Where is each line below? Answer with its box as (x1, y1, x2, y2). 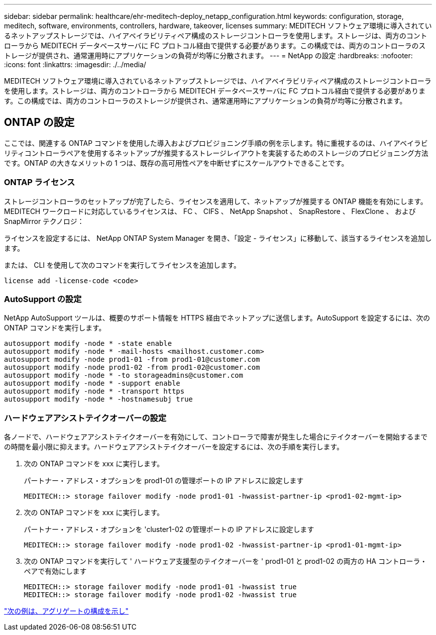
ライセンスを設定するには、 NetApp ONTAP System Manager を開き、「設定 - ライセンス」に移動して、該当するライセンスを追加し (4, 233, 432, 242)
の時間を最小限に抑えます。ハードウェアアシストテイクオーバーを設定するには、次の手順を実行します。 (4, 442, 344, 451)
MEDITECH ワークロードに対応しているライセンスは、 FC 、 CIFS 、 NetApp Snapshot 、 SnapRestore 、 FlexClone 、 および (4, 207, 416, 215)
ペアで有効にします (24, 567, 87, 576)
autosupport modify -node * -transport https (4, 387, 185, 396)
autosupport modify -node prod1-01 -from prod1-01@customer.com (4, 355, 260, 364)
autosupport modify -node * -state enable (4, 339, 172, 348)
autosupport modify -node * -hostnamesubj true (4, 395, 193, 404)
